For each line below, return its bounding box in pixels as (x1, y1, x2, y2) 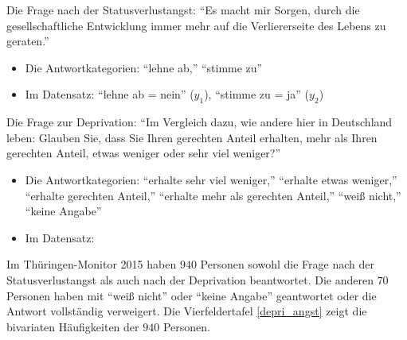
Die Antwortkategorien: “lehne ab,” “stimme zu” (25, 59, 263, 75)
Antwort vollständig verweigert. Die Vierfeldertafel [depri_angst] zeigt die (6, 303, 367, 319)
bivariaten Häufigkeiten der (6, 318, 139, 334)
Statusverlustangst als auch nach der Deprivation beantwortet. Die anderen (6, 271, 374, 288)
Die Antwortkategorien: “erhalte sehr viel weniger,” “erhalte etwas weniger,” (25, 171, 397, 187)
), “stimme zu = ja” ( (204, 86, 310, 102)
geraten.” (6, 33, 49, 49)
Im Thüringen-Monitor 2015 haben (6, 256, 177, 272)
